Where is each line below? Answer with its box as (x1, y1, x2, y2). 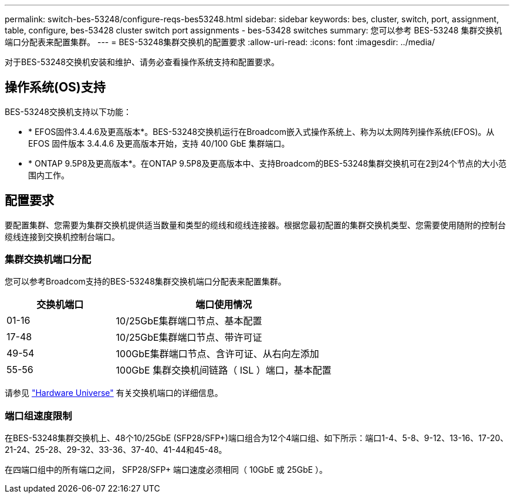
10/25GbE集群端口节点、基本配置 (116, 315, 262, 327)
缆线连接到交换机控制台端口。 (5, 231, 120, 242)
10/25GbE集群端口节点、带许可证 (116, 331, 262, 344)
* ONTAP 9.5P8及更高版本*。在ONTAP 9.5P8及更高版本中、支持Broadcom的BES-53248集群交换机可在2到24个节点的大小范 (28, 158, 507, 168)
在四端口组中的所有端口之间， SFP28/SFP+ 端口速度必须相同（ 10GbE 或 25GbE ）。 (5, 465, 328, 475)
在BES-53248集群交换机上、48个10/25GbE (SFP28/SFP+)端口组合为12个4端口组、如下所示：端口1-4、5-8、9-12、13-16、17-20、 (5, 433, 509, 443)
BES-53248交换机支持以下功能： (5, 106, 131, 117)
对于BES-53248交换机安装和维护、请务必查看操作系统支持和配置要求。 (5, 57, 279, 67)
